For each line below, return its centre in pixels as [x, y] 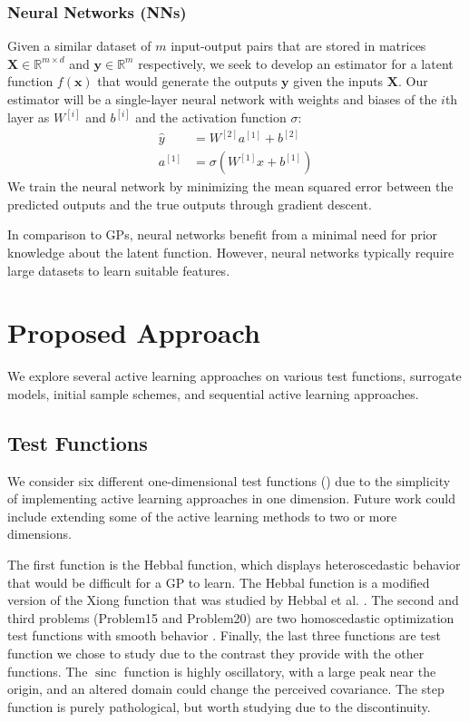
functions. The [48, 671]
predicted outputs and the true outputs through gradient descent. [190, 204]
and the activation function [211, 117]
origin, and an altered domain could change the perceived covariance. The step [226, 689]
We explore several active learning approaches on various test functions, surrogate [234, 376]
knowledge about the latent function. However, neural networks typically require [231, 252]
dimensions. [39, 534]
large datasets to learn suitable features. [119, 270]
